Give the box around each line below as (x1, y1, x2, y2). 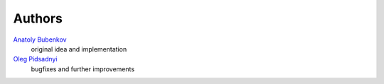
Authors (13, 11, 63, 26)
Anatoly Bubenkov (13, 35, 67, 44)
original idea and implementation (31, 44, 127, 53)
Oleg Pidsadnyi (13, 55, 58, 64)
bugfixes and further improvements (31, 64, 135, 73)
